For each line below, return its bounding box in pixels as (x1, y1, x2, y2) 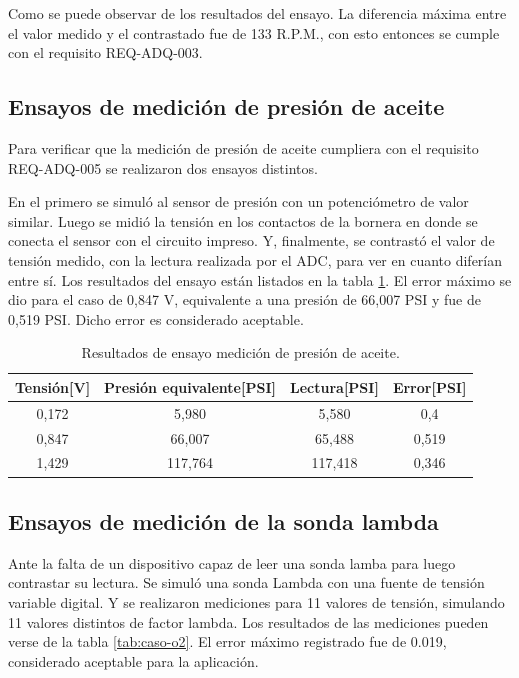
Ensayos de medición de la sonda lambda (8, 505, 439, 536)
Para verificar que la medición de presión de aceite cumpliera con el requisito (8, 137, 479, 158)
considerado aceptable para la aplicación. (8, 650, 259, 671)
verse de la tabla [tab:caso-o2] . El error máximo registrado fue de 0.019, (8, 631, 447, 652)
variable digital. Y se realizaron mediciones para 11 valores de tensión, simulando (8, 591, 505, 612)
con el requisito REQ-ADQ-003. (8, 42, 203, 63)
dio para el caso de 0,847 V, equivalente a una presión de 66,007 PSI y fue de (8, 289, 481, 310)
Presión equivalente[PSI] (104, 376, 276, 397)
